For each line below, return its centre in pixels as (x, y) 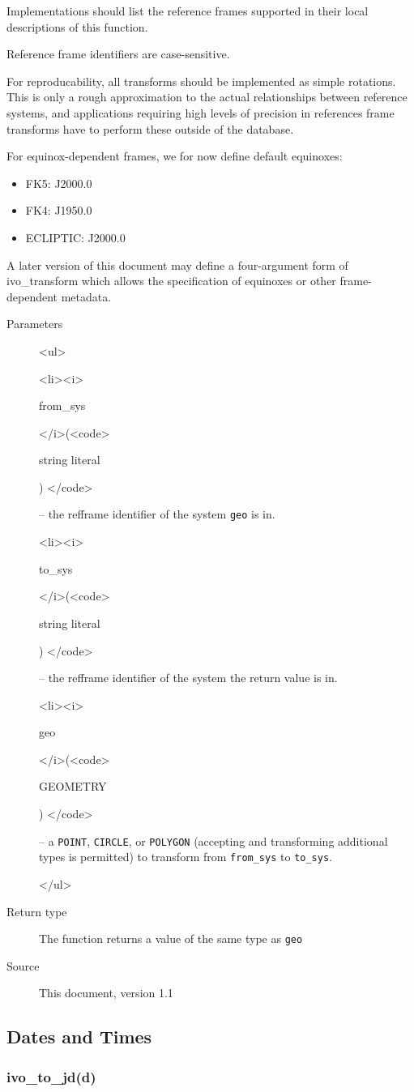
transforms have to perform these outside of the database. (150, 128)
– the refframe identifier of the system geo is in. (157, 514)
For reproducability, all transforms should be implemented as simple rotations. (201, 81)
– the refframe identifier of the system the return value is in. (188, 678)
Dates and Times (79, 1037)
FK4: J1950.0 (59, 210)
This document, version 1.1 (106, 993)
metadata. (86, 296)
